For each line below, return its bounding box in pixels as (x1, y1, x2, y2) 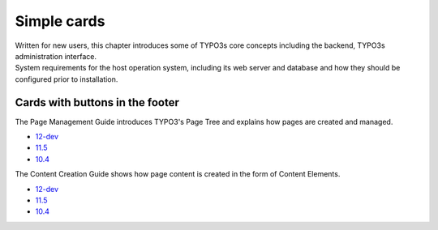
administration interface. (15, 51, 97, 61)
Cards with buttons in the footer (15, 96, 180, 109)
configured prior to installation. (15, 74, 118, 84)
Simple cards (15, 12, 105, 30)
